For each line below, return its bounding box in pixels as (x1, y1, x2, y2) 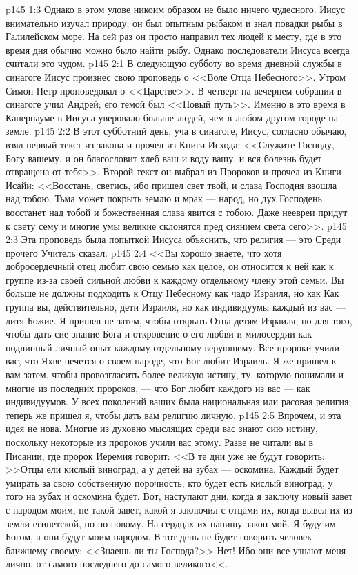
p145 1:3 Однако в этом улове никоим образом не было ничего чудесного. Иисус (6, 2, 346, 16)
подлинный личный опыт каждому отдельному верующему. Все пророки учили (6, 340, 340, 354)
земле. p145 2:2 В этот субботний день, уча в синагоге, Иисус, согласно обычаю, (6, 124, 347, 138)
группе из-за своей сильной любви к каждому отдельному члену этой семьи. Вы (6, 272, 344, 286)
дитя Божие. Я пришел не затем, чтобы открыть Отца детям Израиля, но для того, (6, 313, 352, 327)
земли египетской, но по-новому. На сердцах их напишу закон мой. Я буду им (6, 516, 336, 530)
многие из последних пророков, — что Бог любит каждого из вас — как (6, 380, 310, 395)
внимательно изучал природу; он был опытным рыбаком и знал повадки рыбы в (6, 15, 343, 30)
